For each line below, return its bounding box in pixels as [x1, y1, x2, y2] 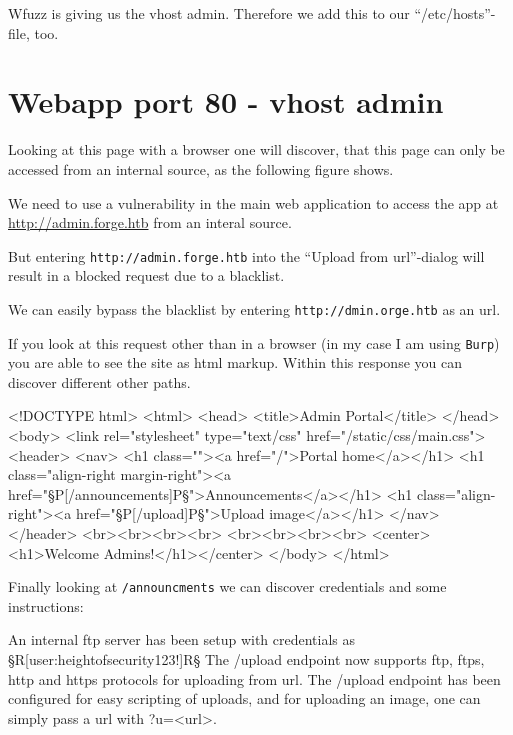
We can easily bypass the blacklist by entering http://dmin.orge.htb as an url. [8, 298, 501, 319]
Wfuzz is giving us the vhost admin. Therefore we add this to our [8, 3, 410, 23]
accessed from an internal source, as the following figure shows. [8, 158, 394, 179]
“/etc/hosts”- [414, 3, 496, 23]
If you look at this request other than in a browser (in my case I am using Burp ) [8, 332, 500, 353]
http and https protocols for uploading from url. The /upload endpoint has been [8, 668, 501, 689]
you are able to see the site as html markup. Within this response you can [8, 352, 462, 373]
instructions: [8, 595, 84, 616]
